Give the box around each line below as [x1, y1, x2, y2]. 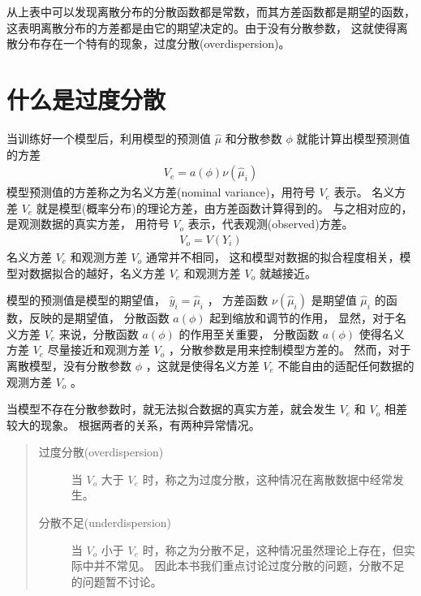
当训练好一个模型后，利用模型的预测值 [6, 129, 211, 146]
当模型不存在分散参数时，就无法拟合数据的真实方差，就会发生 [6, 400, 336, 417]
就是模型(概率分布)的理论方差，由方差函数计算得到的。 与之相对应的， [36, 199, 413, 216]
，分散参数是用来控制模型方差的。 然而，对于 [168, 341, 411, 358]
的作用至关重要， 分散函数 [178, 325, 320, 342]
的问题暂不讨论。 [71, 572, 162, 590]
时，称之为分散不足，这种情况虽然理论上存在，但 [142, 541, 404, 558]
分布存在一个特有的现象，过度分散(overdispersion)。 [17, 35, 290, 52]
